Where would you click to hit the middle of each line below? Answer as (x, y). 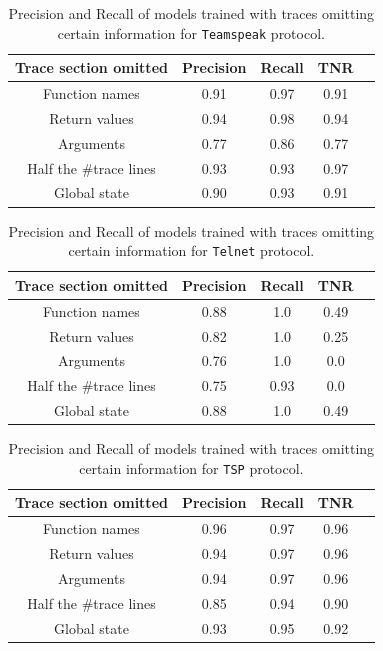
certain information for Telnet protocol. (191, 250)
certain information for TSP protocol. (191, 467)
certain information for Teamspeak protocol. (191, 32)
